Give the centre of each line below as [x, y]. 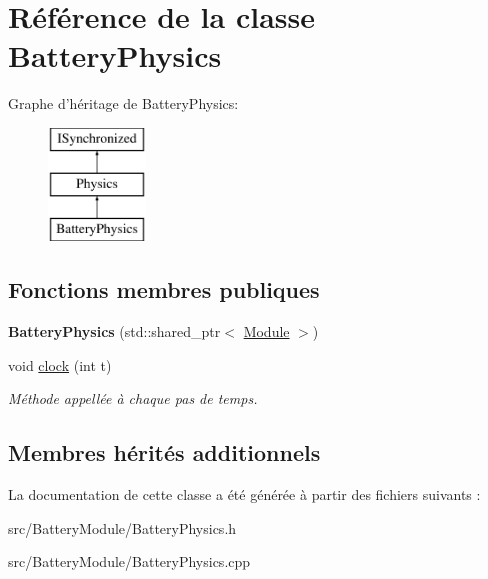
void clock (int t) [60, 364]
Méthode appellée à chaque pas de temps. [133, 398]
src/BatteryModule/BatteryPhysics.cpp [129, 561]
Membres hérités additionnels [164, 452]
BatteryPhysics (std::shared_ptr [114, 331]
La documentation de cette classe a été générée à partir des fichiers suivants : [244, 494]
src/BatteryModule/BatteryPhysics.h [122, 527]
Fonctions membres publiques [164, 289]
